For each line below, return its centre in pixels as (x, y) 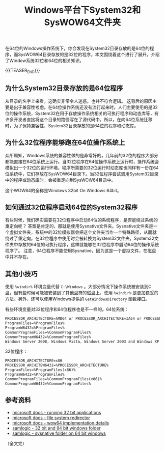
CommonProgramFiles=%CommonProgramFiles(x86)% (54, 379)
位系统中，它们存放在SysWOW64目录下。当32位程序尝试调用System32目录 (82, 174)
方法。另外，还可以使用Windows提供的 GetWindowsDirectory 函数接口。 (77, 299)
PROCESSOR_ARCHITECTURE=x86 (34, 361)
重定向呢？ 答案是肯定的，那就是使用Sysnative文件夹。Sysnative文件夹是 (79, 226)
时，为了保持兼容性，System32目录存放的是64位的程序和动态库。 (72, 125)
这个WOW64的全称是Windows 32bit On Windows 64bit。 (63, 190)
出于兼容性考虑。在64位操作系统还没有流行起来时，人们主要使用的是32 (86, 107)
